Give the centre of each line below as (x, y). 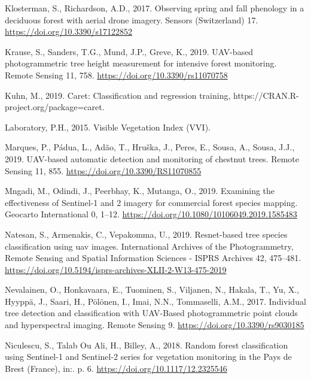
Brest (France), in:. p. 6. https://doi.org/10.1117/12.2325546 (116, 368)
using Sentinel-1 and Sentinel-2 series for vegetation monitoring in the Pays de (148, 357)
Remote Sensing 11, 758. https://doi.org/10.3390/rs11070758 (116, 75)
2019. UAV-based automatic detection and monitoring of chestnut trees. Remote (152, 158)
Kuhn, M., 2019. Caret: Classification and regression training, (118, 95)
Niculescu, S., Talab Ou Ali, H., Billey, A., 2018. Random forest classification (147, 345)
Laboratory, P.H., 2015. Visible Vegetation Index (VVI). (108, 127)
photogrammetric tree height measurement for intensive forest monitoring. (141, 63)
